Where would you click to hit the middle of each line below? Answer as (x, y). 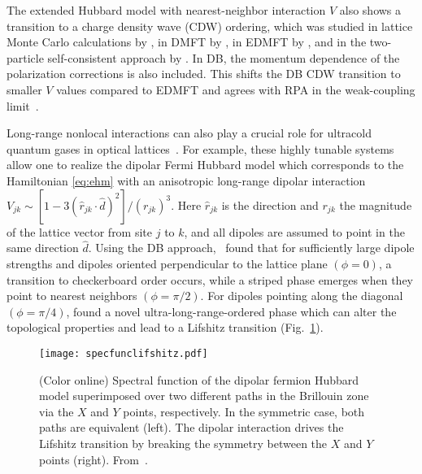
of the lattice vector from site (80, 231)
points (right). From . (94, 459)
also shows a (370, 10)
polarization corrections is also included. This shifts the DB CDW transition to (204, 74)
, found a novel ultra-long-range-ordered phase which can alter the (231, 311)
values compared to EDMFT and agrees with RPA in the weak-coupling (236, 89)
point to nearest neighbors (72, 296)
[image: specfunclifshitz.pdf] (124, 353)
